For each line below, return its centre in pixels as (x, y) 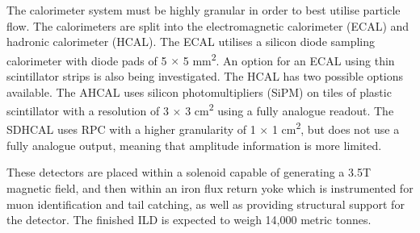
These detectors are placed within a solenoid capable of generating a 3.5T (189, 172)
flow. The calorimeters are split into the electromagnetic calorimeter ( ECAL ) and (208, 25)
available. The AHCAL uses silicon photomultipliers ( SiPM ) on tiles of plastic (199, 92)
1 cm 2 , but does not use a (336, 128)
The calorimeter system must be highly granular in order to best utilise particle (204, 10)
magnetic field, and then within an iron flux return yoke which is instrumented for (210, 187)
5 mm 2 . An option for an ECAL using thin (289, 59)
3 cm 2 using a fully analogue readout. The (290, 109)
